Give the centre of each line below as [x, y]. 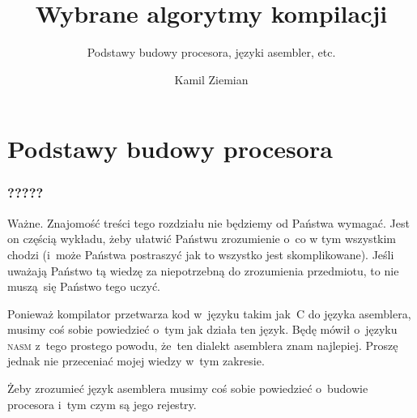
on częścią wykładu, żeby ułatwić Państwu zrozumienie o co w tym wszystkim [202, 239]
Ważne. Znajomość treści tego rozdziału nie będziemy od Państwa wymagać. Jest [208, 222]
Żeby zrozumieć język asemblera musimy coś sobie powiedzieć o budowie [188, 388]
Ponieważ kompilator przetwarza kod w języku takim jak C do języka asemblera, [209, 313]
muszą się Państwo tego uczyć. [84, 286]
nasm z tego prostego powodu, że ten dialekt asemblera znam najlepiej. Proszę [203, 345]
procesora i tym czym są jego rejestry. [102, 404]
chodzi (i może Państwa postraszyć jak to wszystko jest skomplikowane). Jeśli [201, 254]
